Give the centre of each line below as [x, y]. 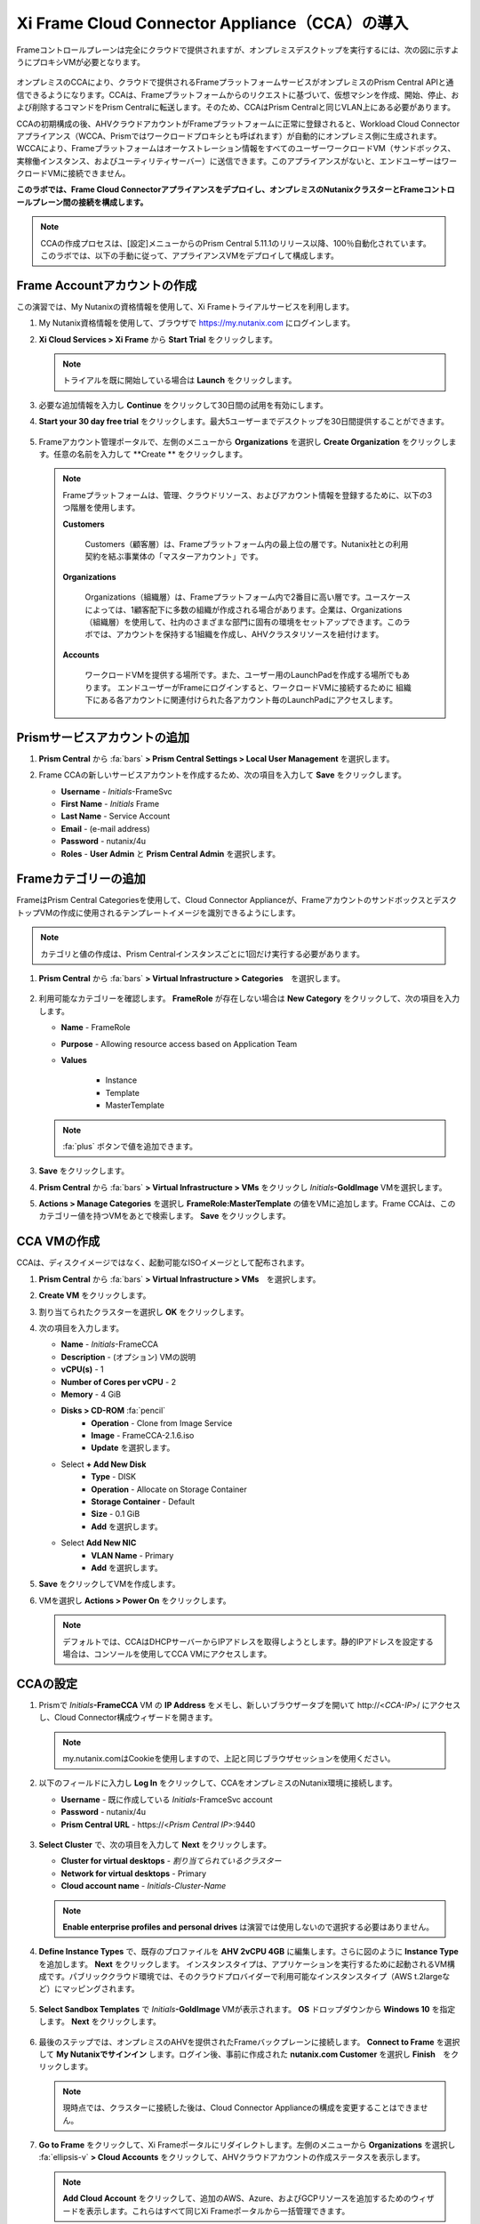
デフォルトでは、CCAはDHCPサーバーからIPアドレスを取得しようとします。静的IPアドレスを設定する [248, 1641]
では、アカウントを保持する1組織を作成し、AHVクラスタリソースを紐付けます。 [238, 634]
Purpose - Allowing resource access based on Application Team [179, 1044]
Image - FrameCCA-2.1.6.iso [143, 1436]
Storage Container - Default [143, 1502]
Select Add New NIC [99, 1543]
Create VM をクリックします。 [95, 1295]
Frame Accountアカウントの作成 [107, 285]
